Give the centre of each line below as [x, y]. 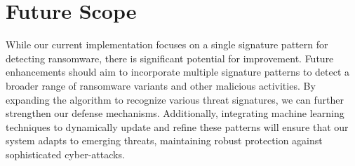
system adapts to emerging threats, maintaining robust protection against [164, 140]
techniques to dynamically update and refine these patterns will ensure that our [177, 126]
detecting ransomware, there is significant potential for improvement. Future [170, 58]
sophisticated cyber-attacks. [65, 154]
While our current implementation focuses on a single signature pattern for [167, 44]
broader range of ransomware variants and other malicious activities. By [161, 85]
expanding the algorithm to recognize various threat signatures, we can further [175, 99]
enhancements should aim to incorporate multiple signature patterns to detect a [178, 72]
